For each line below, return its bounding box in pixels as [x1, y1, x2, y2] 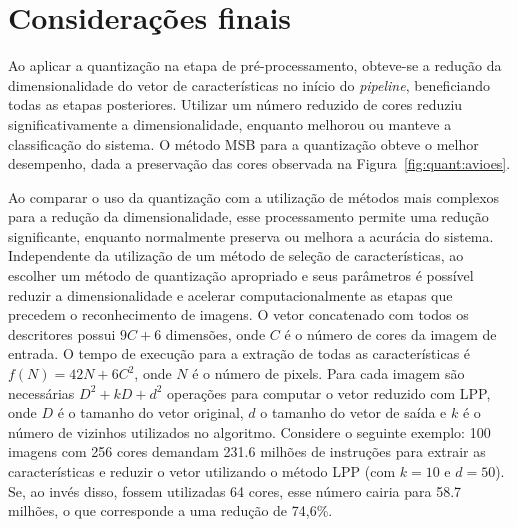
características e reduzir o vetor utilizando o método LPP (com [8, 461, 396, 481]
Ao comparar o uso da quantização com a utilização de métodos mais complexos [8, 186, 500, 207]
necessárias [8, 382, 75, 403]
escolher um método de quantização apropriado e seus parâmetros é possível [8, 265, 474, 286]
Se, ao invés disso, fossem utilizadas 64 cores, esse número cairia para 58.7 [8, 480, 462, 501]
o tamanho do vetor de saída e [260, 402, 447, 423]
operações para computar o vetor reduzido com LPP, [167, 382, 491, 403]
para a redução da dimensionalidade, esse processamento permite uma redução [8, 206, 489, 227]
